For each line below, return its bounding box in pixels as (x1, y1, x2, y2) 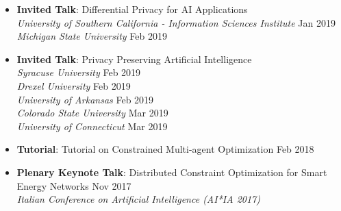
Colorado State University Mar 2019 (16, 105, 168, 120)
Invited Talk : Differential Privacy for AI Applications (16, 2, 248, 16)
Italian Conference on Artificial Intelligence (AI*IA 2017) (16, 192, 260, 206)
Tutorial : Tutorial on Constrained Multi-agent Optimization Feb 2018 (16, 142, 314, 156)
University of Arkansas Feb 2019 (16, 92, 154, 106)
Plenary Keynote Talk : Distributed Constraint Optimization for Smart (16, 164, 327, 179)
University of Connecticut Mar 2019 (16, 119, 168, 133)
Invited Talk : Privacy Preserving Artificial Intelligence (16, 51, 252, 66)
